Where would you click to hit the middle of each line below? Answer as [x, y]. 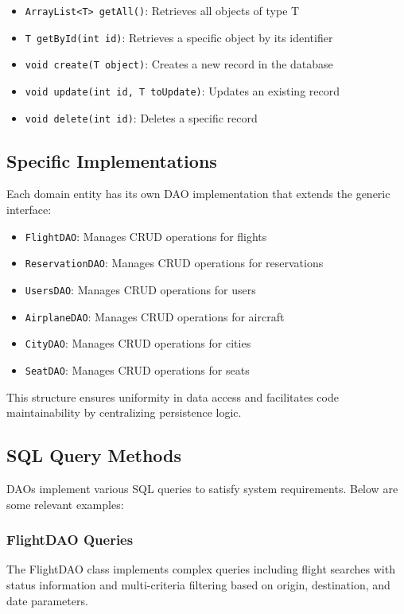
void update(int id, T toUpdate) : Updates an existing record [183, 90]
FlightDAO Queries [70, 540]
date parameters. [47, 600]
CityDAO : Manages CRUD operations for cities [138, 343]
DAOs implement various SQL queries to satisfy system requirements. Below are [202, 488]
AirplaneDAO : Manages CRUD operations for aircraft [155, 316]
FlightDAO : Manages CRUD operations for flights [146, 236]
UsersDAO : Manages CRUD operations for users [140, 289]
